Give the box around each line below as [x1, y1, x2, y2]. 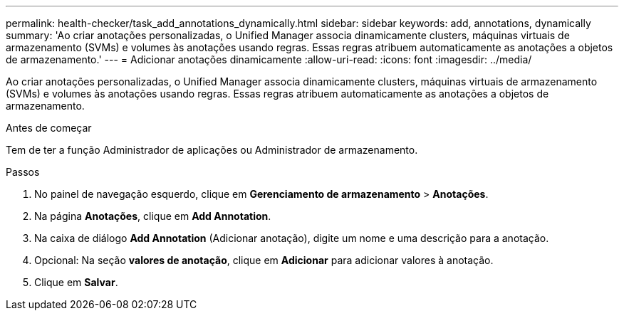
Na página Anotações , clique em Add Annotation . [34, 210, 271, 222]
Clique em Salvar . [34, 276, 118, 288]
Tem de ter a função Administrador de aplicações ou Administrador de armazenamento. [6, 144, 418, 156]
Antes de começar [6, 122, 92, 134]
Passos [6, 166, 40, 178]
